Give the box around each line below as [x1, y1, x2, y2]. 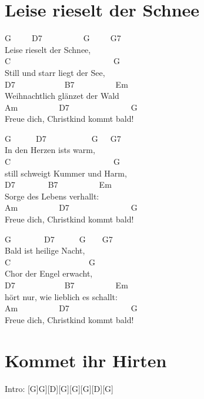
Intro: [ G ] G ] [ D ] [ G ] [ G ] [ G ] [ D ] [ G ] [5, 382, 113, 394]
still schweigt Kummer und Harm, [5, 167, 127, 179]
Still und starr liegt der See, [5, 66, 105, 78]
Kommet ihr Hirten [5, 348, 167, 372]
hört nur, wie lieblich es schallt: [5, 290, 118, 302]
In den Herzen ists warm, [5, 144, 95, 156]
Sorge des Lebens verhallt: [5, 189, 99, 202]
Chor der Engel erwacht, [5, 267, 93, 280]
